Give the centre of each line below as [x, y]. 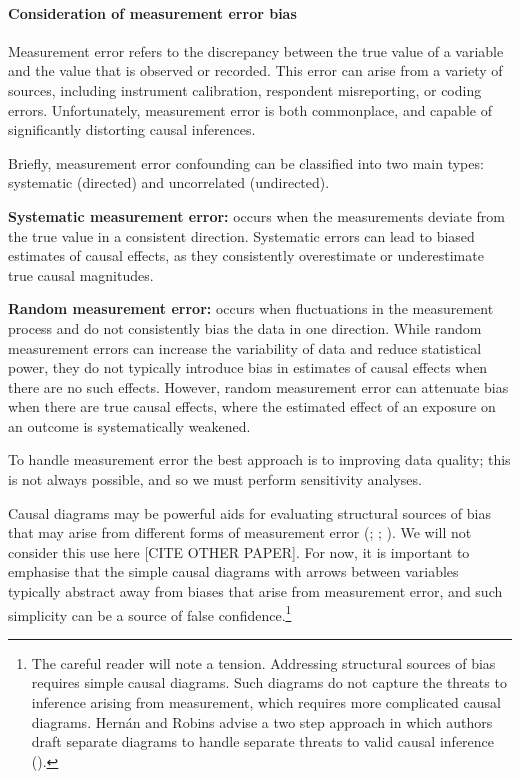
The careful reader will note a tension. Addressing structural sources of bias [263, 662]
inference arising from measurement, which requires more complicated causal [266, 702]
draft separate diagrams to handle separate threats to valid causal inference [263, 741]
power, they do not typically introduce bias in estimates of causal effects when [248, 367]
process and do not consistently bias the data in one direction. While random [245, 327]
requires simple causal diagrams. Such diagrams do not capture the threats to [269, 682]
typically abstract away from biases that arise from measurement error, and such [255, 591]
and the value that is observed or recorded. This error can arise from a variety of [255, 70]
